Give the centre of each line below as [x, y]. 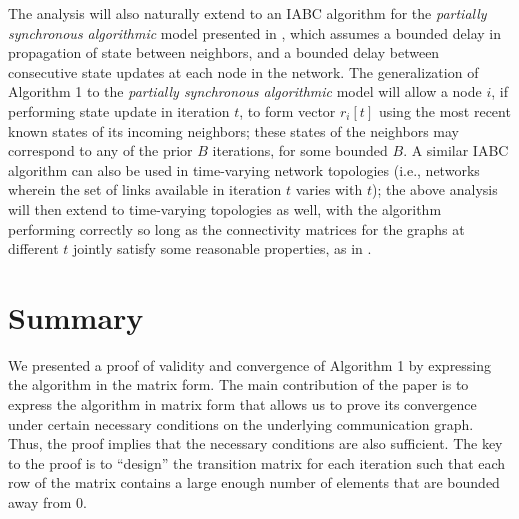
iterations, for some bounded [300, 150]
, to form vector [287, 110]
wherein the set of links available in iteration [145, 189]
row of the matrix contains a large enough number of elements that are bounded [254, 482]
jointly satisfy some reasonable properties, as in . [222, 248]
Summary [76, 316]
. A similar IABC [456, 150]
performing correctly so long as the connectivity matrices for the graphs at [236, 228]
